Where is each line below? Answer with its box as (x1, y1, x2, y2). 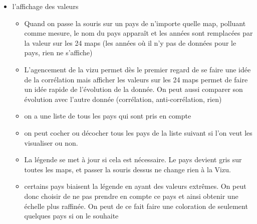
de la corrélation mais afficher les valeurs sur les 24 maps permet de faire (24, 74, 248, 84)
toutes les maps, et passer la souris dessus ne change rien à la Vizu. (24, 164, 231, 174)
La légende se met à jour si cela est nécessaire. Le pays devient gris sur (24, 154, 242, 165)
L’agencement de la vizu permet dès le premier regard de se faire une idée (24, 64, 251, 74)
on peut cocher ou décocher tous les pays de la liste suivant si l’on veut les (24, 127, 252, 138)
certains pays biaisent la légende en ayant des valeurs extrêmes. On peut (24, 181, 246, 191)
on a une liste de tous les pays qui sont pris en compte (24, 110, 191, 121)
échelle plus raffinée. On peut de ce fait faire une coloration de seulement (24, 200, 248, 211)
